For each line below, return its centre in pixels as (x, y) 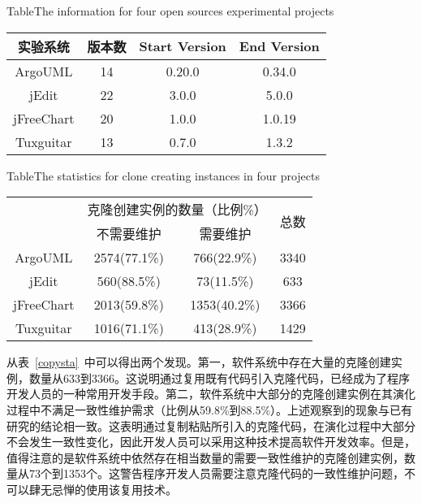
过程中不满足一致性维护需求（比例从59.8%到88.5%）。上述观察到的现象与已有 (210, 409)
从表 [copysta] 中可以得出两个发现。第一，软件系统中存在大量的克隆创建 (199, 362)
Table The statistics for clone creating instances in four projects (163, 175)
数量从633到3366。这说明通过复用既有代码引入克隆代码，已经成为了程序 (219, 377)
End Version (279, 46)
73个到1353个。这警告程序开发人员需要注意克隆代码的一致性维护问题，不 (222, 473)
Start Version (183, 46)
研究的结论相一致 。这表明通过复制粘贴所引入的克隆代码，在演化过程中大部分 (211, 425)
